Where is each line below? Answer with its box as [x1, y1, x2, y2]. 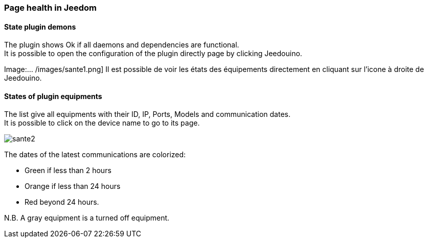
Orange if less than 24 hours [25, 182, 121, 191]
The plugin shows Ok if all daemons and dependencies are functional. [4, 40, 239, 50]
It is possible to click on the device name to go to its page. [4, 118, 200, 128]
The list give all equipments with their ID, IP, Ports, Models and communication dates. [4, 110, 290, 119]
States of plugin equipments [4, 91, 102, 101]
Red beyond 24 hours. [25, 198, 99, 207]
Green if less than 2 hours [25, 166, 111, 175]
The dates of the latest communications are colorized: [4, 150, 186, 159]
